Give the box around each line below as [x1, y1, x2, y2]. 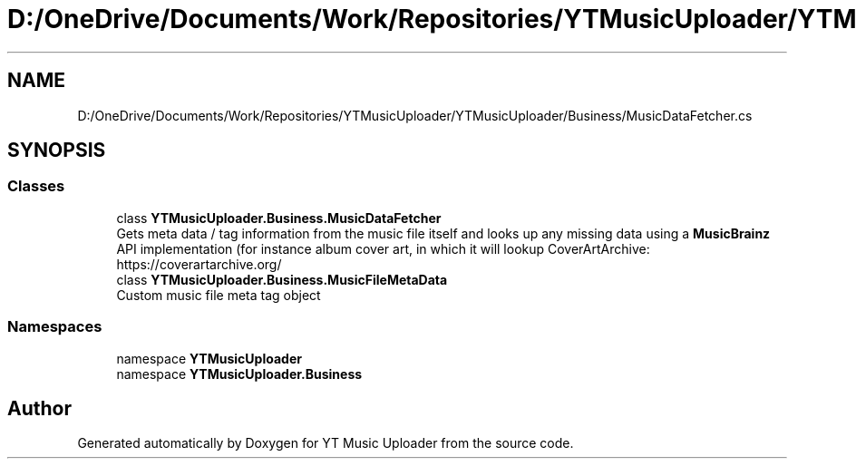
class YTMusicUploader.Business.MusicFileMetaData [116, 271, 448, 287]
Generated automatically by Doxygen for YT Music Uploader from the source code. [77, 435, 574, 451]
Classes [7, 177, 65, 196]
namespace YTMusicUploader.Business [116, 365, 363, 382]
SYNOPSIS [7, 139, 106, 162]
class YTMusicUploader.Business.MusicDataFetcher [116, 209, 442, 226]
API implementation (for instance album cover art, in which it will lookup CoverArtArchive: [116, 240, 650, 257]
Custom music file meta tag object [116, 286, 321, 303]
